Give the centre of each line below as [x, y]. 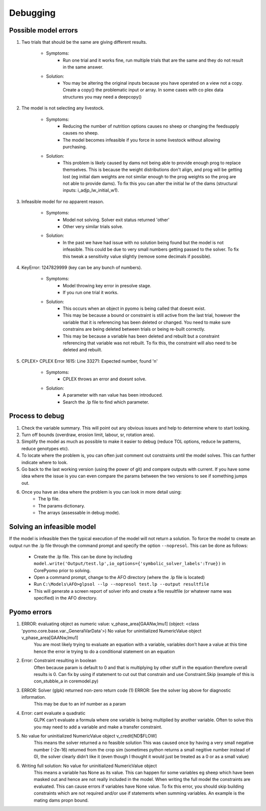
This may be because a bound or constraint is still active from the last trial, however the [151, 315]
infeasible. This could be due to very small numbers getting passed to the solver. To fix [151, 249]
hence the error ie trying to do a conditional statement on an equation [104, 651]
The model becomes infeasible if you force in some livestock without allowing [141, 140]
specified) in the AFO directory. [66, 598]
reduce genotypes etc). [45, 448]
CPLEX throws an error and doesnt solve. [105, 379]
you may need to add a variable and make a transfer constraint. [98, 727]
